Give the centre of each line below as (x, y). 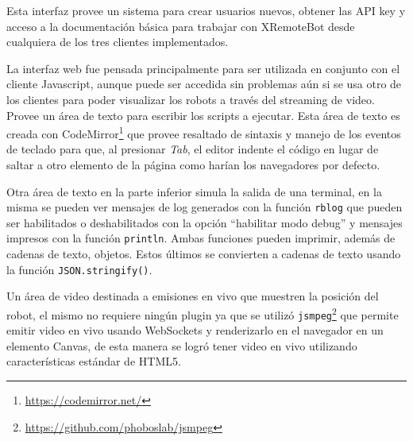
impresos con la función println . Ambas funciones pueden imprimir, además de (201, 238)
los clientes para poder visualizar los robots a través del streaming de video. (191, 99)
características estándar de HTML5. (94, 361)
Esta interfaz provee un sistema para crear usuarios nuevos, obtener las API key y (206, 10)
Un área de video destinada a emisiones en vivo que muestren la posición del (193, 296)
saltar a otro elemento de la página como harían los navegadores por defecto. (193, 164)
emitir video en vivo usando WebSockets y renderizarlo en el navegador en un (195, 330)
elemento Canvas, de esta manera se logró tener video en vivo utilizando (182, 345)
